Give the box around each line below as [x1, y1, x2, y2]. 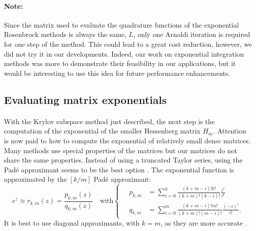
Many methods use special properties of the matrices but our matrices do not [4, 145, 237, 155]
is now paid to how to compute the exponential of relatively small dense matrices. [4, 135, 251, 145]
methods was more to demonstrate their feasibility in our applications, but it [4, 58, 236, 68]
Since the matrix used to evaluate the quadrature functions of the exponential [4, 19, 239, 30]
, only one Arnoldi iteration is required [133, 29, 250, 39]
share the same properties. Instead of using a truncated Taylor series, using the [4, 155, 243, 165]
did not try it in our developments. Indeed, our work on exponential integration [4, 48, 244, 59]
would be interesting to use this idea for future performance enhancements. [4, 67, 230, 78]
